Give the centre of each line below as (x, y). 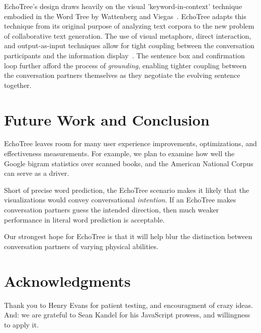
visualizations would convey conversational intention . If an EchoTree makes (120, 200)
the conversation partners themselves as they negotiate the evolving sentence (122, 75)
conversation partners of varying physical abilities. (81, 246)
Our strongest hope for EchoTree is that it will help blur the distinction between (128, 236)
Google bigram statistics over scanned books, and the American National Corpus (129, 163)
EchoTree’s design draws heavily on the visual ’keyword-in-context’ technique (123, 6)
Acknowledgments (67, 281)
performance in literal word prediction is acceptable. (84, 219)
